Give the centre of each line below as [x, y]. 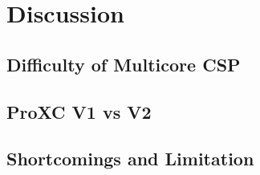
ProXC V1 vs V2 [79, 111]
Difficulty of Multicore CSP [124, 64]
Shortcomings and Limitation [130, 159]
